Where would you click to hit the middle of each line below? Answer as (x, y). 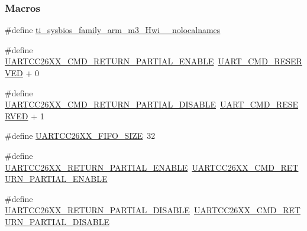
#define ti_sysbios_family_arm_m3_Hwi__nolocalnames (113, 30)
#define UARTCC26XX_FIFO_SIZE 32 (80, 136)
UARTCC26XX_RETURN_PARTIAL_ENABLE (96, 167)
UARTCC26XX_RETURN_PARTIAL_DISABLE (97, 210)
